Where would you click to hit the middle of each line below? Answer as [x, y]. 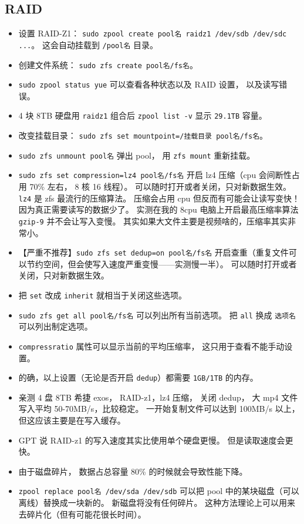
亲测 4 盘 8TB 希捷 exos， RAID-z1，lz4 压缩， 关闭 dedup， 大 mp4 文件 [158, 397]
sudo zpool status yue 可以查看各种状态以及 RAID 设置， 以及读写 [149, 84]
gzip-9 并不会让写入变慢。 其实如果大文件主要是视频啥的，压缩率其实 [153, 221]
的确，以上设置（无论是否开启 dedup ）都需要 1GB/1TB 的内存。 [138, 377]
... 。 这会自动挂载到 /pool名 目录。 [88, 44]
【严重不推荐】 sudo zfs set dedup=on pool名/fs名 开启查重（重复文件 [153, 252]
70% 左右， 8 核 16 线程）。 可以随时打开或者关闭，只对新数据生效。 [161, 187]
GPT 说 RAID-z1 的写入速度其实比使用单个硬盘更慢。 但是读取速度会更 [156, 440]
